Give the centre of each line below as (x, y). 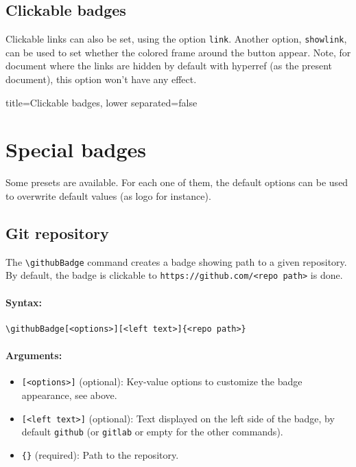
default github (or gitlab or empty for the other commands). (152, 432)
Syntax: (24, 302)
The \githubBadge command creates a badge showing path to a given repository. (176, 261)
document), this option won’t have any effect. (101, 79)
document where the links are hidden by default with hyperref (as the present (169, 66)
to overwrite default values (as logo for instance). (108, 195)
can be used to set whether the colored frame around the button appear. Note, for (178, 52)
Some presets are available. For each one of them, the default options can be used (177, 182)
